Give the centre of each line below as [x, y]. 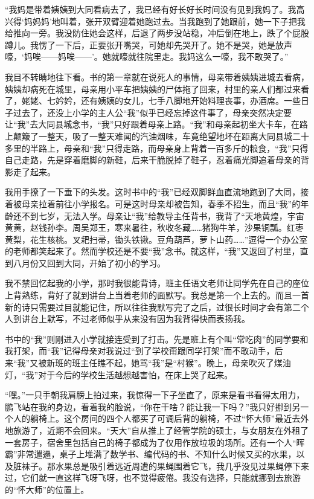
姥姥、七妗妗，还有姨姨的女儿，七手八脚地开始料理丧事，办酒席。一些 [161, 101]
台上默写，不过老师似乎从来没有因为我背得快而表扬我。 [140, 319]
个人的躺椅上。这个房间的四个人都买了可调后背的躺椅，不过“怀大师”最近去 [153, 418]
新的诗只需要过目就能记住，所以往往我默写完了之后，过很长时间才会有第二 [153, 307]
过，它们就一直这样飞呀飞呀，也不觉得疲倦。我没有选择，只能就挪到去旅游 [153, 478]
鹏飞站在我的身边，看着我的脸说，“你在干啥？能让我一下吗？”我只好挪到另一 [157, 406]
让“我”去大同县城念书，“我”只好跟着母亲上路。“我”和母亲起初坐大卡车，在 [152, 124]
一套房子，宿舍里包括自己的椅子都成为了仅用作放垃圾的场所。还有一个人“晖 [155, 442]
